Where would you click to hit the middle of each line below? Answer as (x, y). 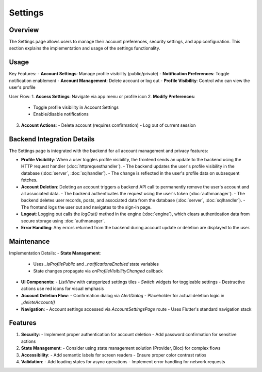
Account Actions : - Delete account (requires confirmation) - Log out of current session (108, 125)
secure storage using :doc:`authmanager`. (63, 220)
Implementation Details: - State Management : (55, 253)
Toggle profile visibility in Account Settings (76, 107)
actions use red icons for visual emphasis (63, 288)
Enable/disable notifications (61, 114)
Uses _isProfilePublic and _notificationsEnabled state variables (96, 264)
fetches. (29, 180)
